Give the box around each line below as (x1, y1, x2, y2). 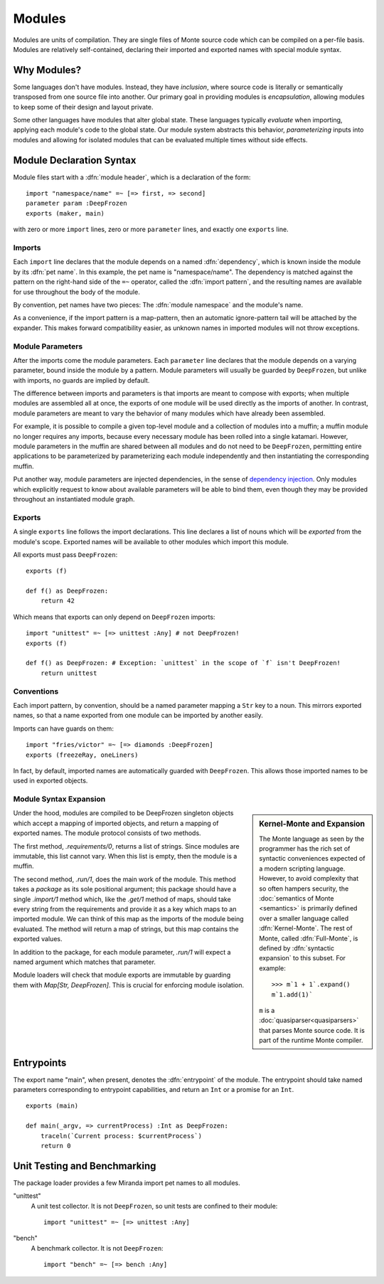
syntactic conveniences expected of (259, 854, 366, 863)
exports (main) (26, 1102, 79, 1110)
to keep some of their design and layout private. (13, 102, 154, 111)
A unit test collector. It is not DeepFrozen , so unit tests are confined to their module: (31, 1201, 278, 1210)
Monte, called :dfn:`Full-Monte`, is (259, 934, 358, 943)
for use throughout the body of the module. (13, 287, 140, 296)
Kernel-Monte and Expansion (259, 819, 366, 829)
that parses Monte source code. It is (259, 1026, 366, 1034)
